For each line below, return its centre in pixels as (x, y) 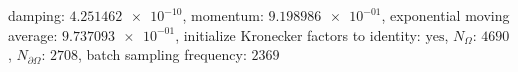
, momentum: (223, 15)
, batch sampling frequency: (162, 54)
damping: (36, 15)
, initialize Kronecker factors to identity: (298, 34)
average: (33, 34)
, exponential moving (445, 15)
